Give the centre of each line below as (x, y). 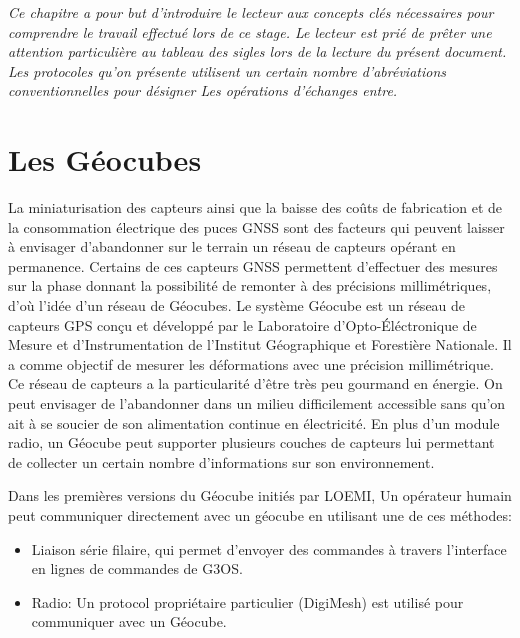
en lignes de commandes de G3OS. (137, 568)
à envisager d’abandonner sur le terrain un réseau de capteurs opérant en (232, 246)
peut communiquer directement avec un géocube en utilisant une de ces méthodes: (260, 515)
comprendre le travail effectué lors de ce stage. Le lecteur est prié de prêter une (250, 31)
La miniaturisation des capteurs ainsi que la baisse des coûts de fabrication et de (255, 207)
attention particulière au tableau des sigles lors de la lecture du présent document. (257, 51)
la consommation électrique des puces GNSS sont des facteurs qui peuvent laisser (256, 226)
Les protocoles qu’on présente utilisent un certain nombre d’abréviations (227, 70)
